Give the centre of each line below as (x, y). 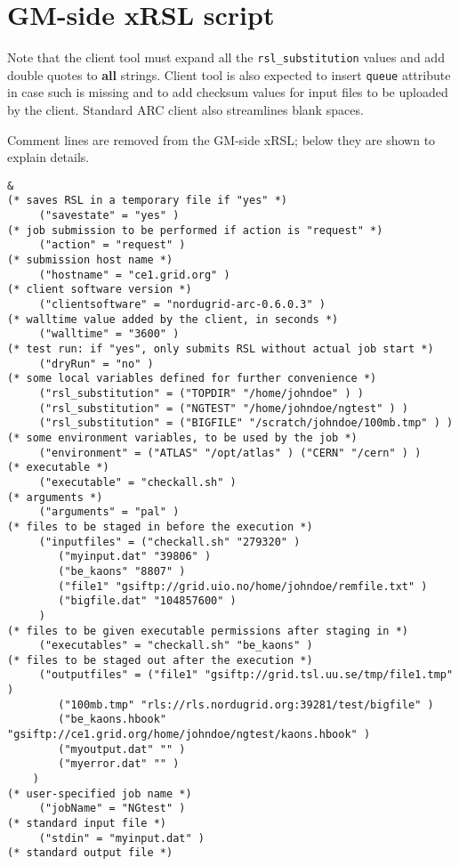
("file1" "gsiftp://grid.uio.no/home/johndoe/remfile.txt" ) (243, 586)
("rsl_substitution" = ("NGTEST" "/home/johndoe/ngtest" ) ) (224, 408)
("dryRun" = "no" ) (96, 364)
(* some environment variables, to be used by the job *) (182, 437)
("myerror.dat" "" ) (119, 764)
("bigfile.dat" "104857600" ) (147, 601)
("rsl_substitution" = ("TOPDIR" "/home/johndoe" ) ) (201, 393)
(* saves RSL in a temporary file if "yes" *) (147, 201)
